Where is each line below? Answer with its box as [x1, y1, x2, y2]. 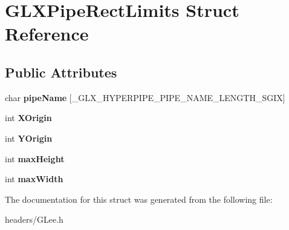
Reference [5, 21, 89, 46]
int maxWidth [5, 172, 63, 185]
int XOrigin [5, 111, 52, 124]
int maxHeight [5, 152, 65, 165]
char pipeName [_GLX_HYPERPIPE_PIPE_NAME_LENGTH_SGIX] [5, 91, 285, 103]
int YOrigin [5, 131, 53, 144]
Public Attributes [5, 62, 117, 81]
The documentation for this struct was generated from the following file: [5, 192, 273, 205]
